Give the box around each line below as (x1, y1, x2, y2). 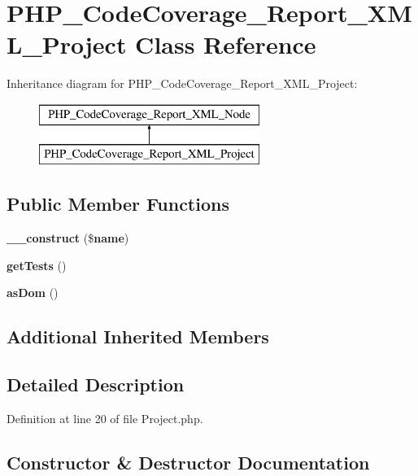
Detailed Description (7, 372, 185, 397)
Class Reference (135, 28, 316, 61)
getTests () (7, 256, 67, 273)
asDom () (7, 284, 59, 301)
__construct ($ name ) (7, 229, 129, 247)
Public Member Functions (7, 191, 229, 216)
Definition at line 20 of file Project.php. (7, 410, 203, 427)
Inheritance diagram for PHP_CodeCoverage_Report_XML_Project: (7, 75, 358, 92)
